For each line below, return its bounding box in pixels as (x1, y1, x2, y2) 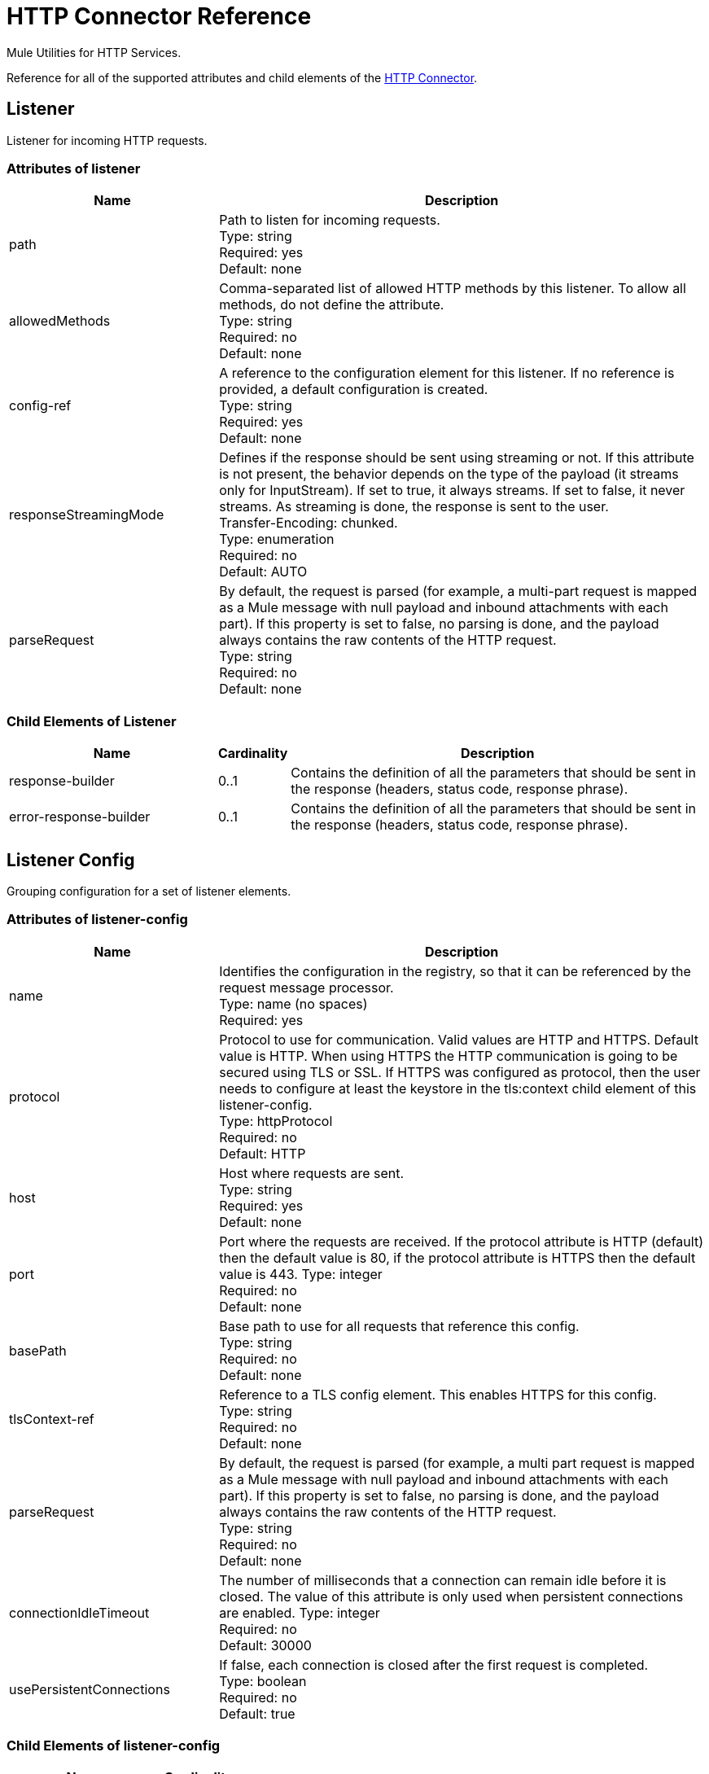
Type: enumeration (219, 531, 335, 548)
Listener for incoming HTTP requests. (7, 133, 208, 147)
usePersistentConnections (9, 1680, 170, 1697)
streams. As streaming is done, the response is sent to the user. (219, 498, 609, 515)
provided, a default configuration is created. (219, 381, 488, 398)
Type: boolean (219, 1672, 307, 1689)
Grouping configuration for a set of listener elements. (7, 883, 291, 898)
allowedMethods (9, 313, 111, 330)
